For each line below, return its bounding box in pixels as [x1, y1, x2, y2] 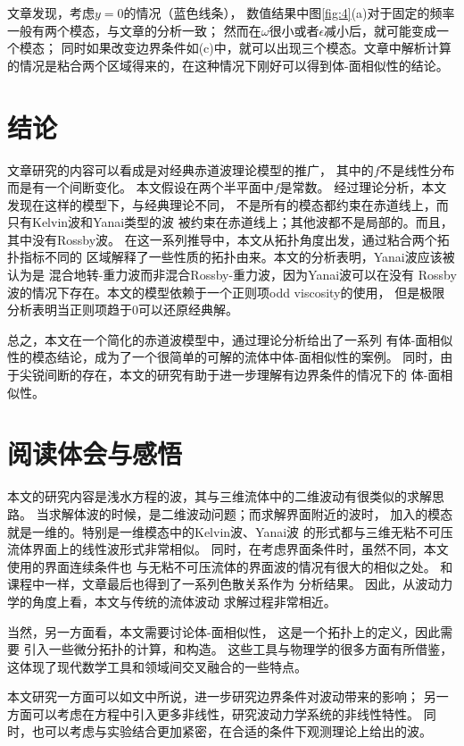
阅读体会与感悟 [7, 435, 183, 472]
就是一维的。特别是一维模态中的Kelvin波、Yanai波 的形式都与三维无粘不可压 [7, 522, 453, 541]
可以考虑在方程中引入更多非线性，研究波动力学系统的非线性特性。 [31, 704, 419, 723]
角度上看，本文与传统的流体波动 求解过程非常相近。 [31, 591, 336, 610]
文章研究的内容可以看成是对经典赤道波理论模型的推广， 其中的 [7, 160, 374, 179]
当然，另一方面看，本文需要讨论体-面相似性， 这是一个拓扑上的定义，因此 [7, 622, 441, 641]
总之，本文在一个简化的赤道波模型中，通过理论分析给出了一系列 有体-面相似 [7, 330, 453, 348]
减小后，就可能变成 [324, 21, 437, 39]
